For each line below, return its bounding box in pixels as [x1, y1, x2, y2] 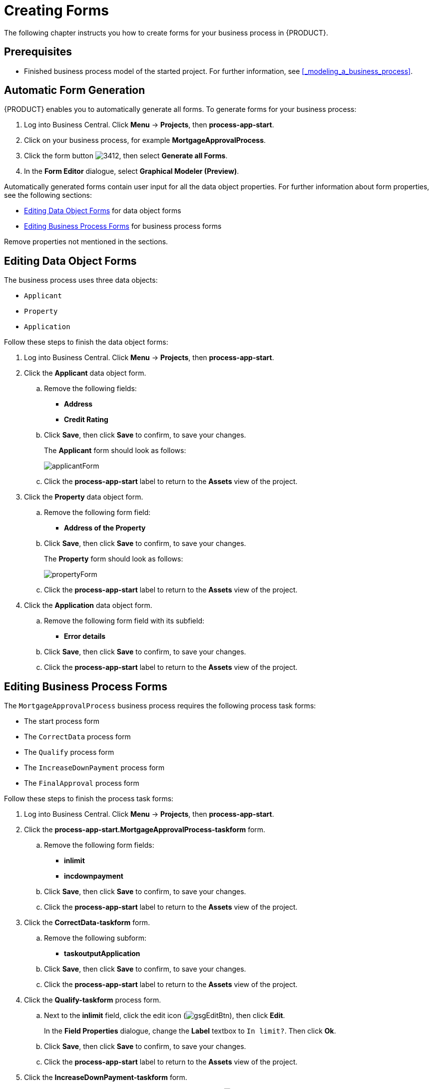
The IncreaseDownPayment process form [24, 763, 165, 772]
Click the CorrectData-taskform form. [24, 918, 150, 927]
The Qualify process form [24, 748, 114, 757]
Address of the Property [64, 524, 146, 533]
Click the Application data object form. [24, 601, 152, 610]
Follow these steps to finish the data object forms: [4, 338, 168, 347]
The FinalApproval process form [24, 779, 139, 788]
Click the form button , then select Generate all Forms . [24, 151, 228, 160]
